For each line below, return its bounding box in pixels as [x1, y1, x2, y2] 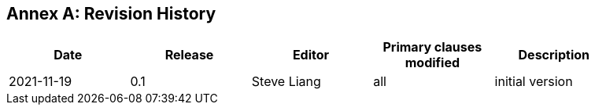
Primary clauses [382, 39, 482, 55]
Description [518, 47, 589, 63]
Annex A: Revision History [6, 4, 216, 23]
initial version [494, 73, 573, 90]
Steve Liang [251, 73, 321, 90]
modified [405, 55, 460, 71]
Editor [292, 47, 330, 63]
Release [164, 47, 214, 63]
